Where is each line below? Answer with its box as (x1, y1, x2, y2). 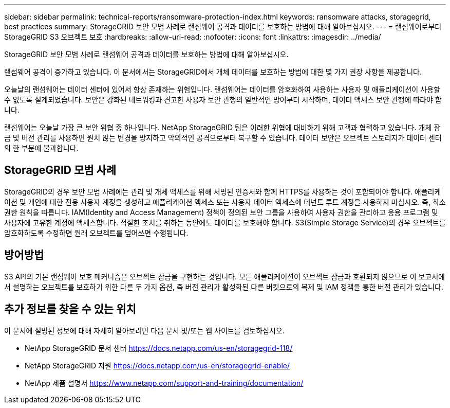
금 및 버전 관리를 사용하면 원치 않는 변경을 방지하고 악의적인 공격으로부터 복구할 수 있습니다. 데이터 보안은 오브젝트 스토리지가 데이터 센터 (4, 133, 442, 142)
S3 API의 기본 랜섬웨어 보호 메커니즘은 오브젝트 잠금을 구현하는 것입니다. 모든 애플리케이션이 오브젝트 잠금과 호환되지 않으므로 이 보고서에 (4, 272, 445, 281)
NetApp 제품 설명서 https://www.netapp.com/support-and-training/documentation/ (25, 378, 304, 387)
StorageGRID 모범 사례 (4, 164, 117, 177)
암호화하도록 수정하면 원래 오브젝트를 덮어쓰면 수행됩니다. (4, 228, 189, 237)
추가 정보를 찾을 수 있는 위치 (4, 303, 136, 316)
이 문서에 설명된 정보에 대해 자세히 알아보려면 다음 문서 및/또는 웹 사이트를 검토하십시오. (4, 326, 285, 335)
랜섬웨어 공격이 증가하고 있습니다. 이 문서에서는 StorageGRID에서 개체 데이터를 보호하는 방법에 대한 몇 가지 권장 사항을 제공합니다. (4, 67, 422, 76)
